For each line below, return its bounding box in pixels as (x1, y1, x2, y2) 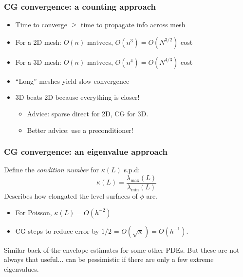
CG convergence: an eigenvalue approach (4, 146, 168, 158)
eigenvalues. (4, 263, 39, 274)
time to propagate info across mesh (80, 19, 186, 30)
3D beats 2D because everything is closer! (15, 92, 140, 102)
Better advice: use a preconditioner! (27, 125, 133, 135)
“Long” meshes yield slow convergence (15, 75, 130, 86)
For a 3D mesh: (15, 56, 62, 67)
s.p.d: (124, 165, 140, 175)
